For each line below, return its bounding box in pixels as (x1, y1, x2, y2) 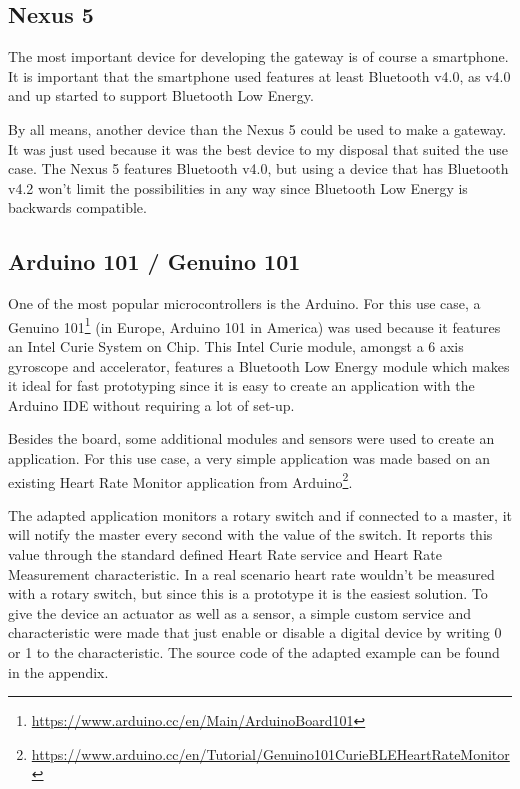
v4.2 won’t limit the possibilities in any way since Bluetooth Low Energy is (8, 177, 468, 198)
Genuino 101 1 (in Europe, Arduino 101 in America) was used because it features (8, 313, 501, 337)
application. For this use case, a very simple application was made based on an (8, 447, 491, 468)
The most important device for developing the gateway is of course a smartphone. (8, 46, 509, 67)
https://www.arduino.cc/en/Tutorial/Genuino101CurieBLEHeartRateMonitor (31, 743, 510, 764)
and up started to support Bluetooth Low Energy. (8, 85, 314, 106)
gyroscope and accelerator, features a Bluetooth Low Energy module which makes (8, 355, 510, 376)
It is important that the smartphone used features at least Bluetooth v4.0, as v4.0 (8, 65, 511, 86)
